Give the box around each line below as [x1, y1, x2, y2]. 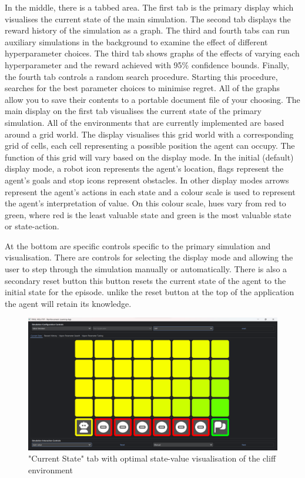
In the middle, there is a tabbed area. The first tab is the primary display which [5, 1, 294, 13]
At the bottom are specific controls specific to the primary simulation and [5, 239, 271, 252]
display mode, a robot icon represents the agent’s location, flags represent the [5, 162, 284, 175]
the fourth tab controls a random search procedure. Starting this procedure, [5, 70, 278, 82]
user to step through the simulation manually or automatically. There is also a [5, 263, 287, 275]
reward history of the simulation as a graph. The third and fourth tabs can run [5, 24, 290, 36]
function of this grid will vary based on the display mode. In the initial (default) [5, 151, 294, 163]
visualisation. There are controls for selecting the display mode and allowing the [5, 251, 293, 263]
